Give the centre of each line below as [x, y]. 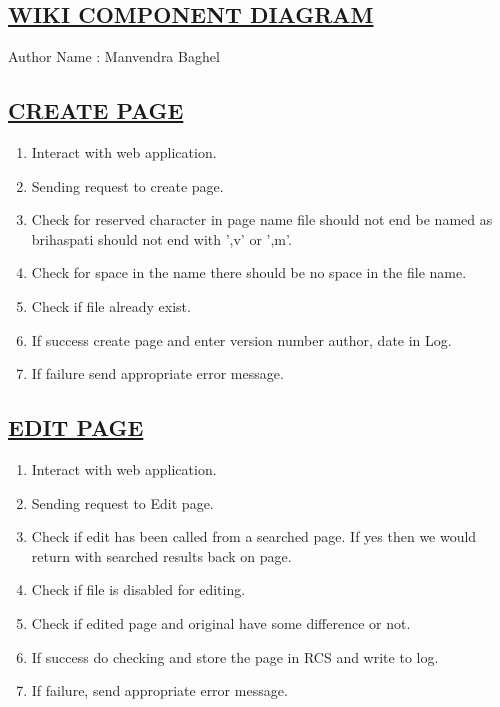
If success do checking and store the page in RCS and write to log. [235, 656]
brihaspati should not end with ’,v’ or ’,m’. [161, 238]
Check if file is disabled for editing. [138, 589]
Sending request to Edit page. [122, 502]
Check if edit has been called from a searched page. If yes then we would [254, 536]
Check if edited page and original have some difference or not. [221, 622]
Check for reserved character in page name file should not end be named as [262, 219]
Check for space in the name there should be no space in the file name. [249, 272]
